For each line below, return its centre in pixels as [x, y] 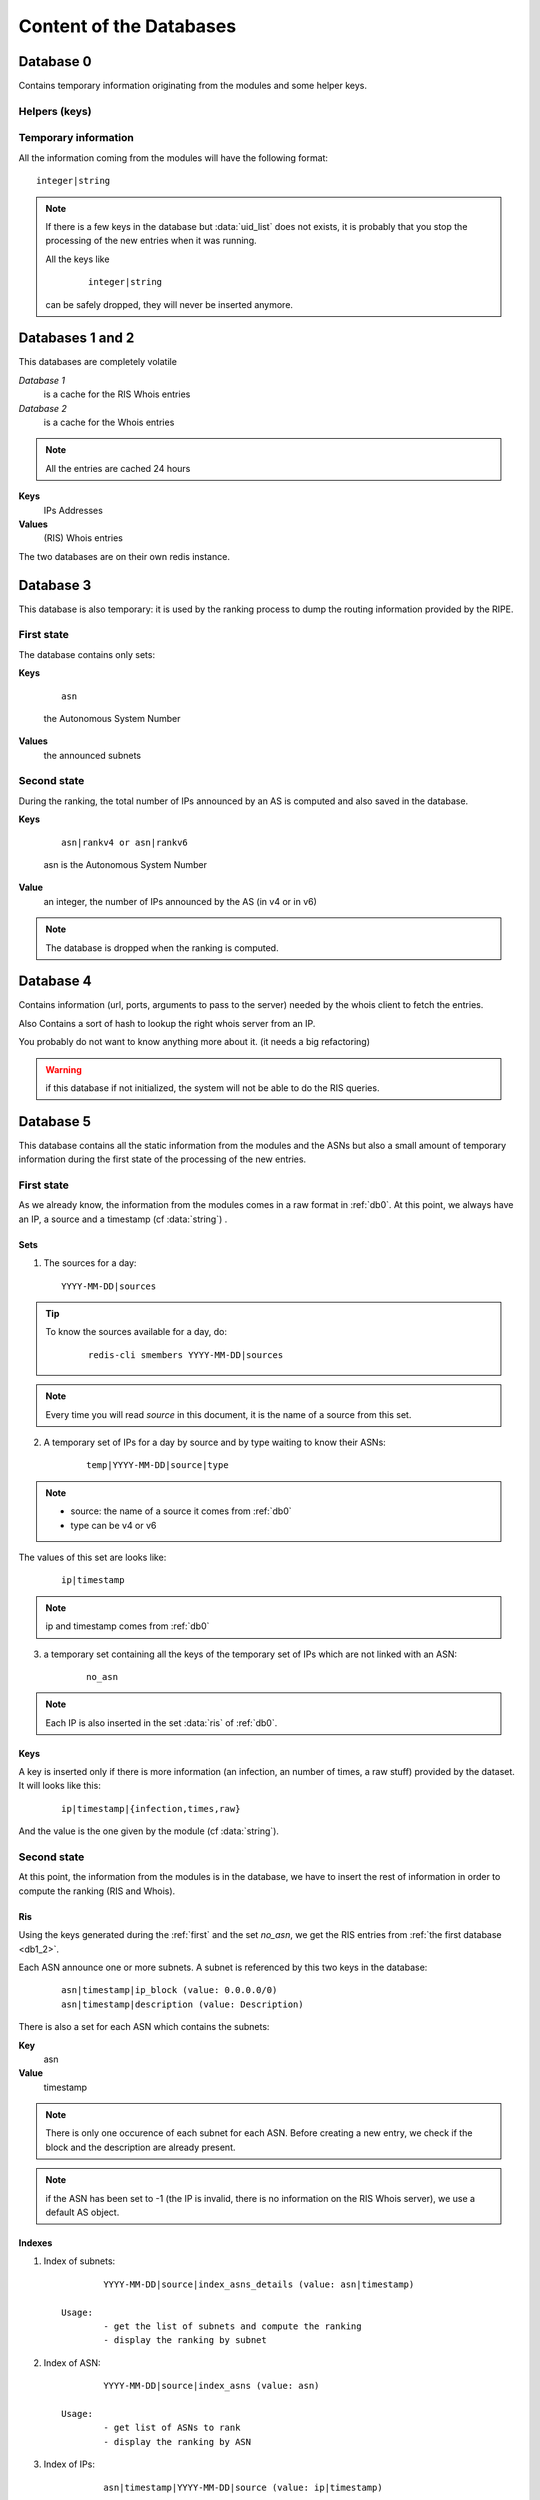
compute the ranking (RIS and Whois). [97, 1891]
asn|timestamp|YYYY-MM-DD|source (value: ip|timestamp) [243, 2487]
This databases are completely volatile [97, 362]
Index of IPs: [69, 2464]
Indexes [35, 2243]
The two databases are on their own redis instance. [124, 556]
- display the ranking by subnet [185, 2340]
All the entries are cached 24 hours [118, 468]
